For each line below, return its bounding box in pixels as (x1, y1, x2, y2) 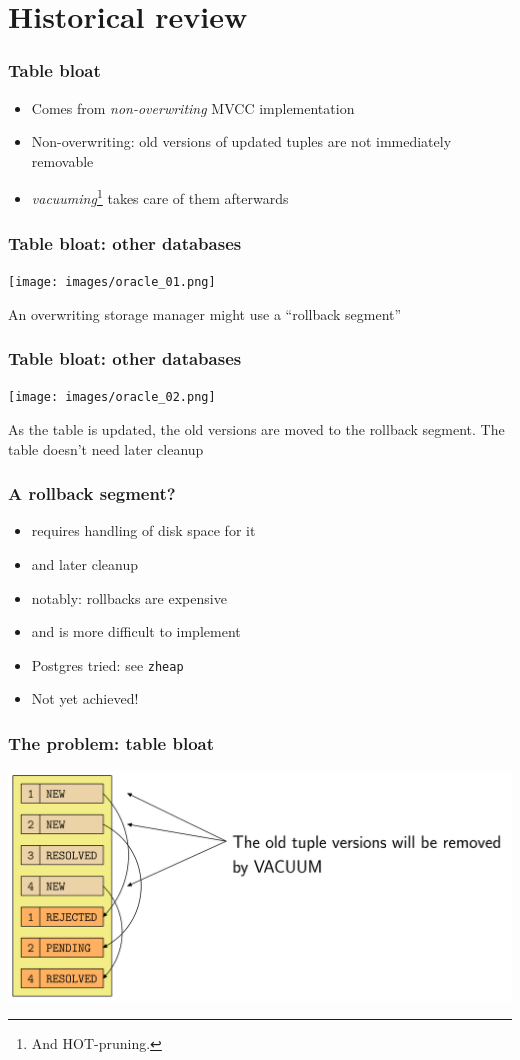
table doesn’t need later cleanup (8, 438, 204, 459)
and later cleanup (31, 553, 139, 574)
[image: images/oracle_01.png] (8, 274, 216, 289)
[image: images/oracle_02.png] (8, 390, 216, 405)
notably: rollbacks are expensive (31, 587, 227, 608)
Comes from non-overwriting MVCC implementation (31, 97, 355, 118)
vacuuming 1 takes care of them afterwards (31, 185, 289, 209)
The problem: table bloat (8, 730, 215, 755)
